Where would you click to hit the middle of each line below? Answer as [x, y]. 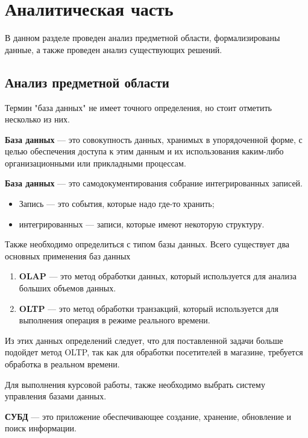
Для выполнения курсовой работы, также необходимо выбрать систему [135, 384]
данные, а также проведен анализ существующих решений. [114, 49]
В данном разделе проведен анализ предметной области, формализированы [143, 38]
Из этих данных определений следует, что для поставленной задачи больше [144, 340]
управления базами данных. [56, 396]
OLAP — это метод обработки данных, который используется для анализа [158, 276]
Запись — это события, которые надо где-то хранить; [117, 204]
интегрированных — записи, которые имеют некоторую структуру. [142, 224]
